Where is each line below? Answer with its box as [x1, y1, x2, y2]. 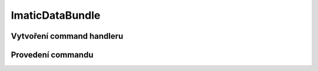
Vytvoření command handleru [11, 31, 124, 41]
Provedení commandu [11, 50, 94, 60]
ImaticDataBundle [11, 9, 101, 22]
